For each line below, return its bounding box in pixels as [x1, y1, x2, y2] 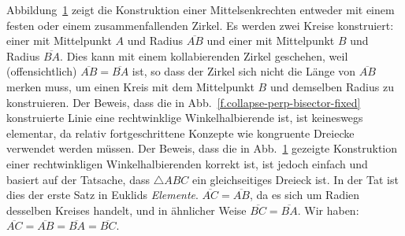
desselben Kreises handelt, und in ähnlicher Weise [6, 201, 247, 218]
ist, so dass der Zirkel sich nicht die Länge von [132, 63, 356, 79]
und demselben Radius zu [269, 78, 394, 94]
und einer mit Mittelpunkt [206, 32, 335, 49]
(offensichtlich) [6, 63, 77, 79]
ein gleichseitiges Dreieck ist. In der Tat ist [192, 171, 399, 187]
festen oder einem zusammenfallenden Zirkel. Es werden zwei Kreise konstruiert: [6, 17, 394, 33]
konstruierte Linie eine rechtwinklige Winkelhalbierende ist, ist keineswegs [6, 109, 363, 126]
